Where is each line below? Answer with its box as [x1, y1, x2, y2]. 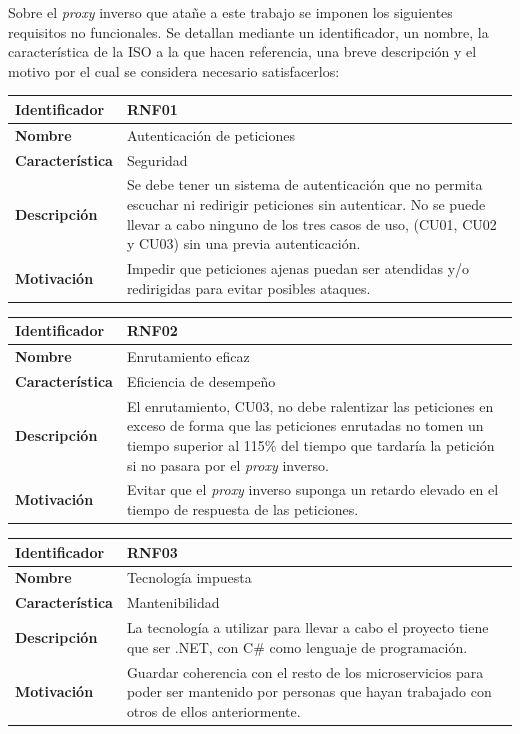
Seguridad [126, 149, 188, 170]
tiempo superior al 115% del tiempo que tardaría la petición [126, 434, 495, 455]
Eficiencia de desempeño [126, 370, 276, 391]
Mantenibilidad [126, 592, 220, 613]
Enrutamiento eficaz [126, 346, 250, 367]
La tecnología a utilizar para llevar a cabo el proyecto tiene [126, 617, 489, 638]
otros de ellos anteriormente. [126, 700, 301, 721]
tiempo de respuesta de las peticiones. [126, 498, 359, 519]
